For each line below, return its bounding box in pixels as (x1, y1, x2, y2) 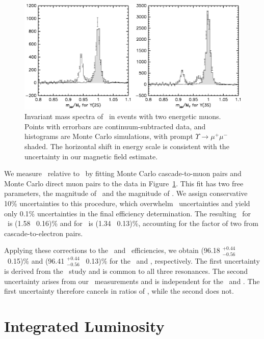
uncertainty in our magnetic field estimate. (24, 151, 158, 161)
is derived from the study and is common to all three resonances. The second (4, 266, 248, 276)
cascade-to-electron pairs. (4, 228, 83, 238)
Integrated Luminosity (4, 316, 165, 336)
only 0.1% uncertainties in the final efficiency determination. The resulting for (4, 208, 251, 218)
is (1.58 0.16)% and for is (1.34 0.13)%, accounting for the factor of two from (7, 218, 258, 229)
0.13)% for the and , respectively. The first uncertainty (86, 255, 260, 266)
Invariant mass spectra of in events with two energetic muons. (24, 111, 221, 122)
